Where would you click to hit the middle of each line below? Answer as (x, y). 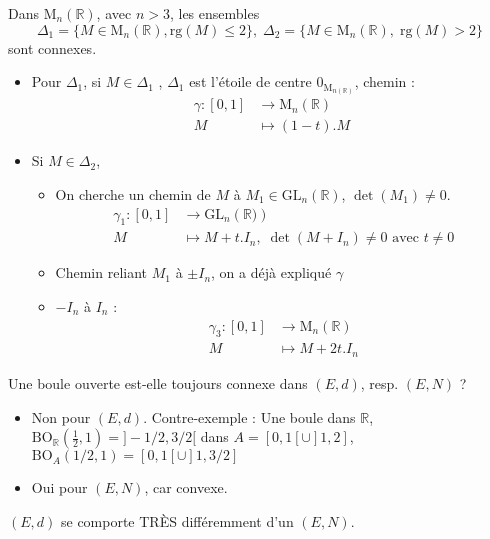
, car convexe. (186, 487)
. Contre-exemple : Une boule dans (249, 416)
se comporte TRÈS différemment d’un (177, 520)
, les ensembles (214, 13)
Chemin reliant (101, 272)
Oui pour (59, 487)
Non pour (61, 416)
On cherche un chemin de (133, 193)
